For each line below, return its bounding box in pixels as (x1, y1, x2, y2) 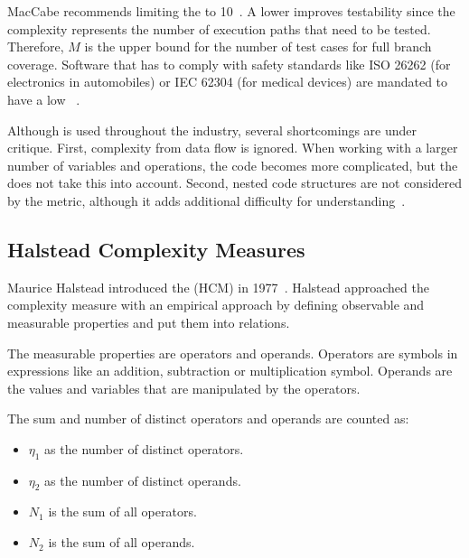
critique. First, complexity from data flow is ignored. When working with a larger (7, 138, 458, 157)
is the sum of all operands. (48, 533, 195, 552)
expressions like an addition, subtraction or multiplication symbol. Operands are (7, 361, 453, 380)
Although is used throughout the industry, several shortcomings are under (7, 120, 417, 139)
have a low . (7, 89, 80, 108)
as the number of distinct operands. (44, 470, 241, 489)
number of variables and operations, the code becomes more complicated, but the (7, 155, 458, 174)
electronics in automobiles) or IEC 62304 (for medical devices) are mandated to (7, 72, 448, 91)
